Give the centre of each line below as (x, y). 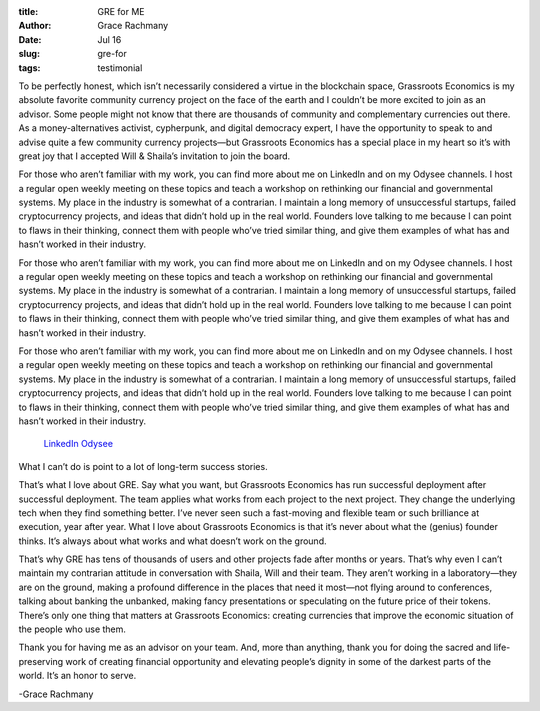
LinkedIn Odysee (78, 444)
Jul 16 (109, 39)
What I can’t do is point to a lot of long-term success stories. (143, 466)
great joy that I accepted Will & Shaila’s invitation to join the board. (154, 156)
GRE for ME (121, 11)
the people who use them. (72, 629)
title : (28, 11)
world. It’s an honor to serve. (77, 676)
